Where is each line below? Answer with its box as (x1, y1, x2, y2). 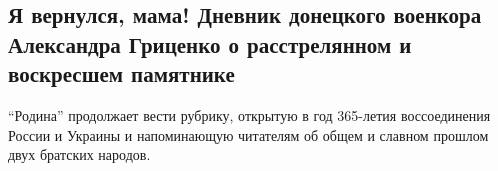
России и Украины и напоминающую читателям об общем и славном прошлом (8, 124, 489, 145)
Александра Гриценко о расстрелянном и (8, 28, 412, 59)
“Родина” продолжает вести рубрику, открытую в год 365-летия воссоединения (8, 104, 491, 125)
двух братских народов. (8, 144, 151, 165)
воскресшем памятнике (8, 58, 235, 89)
